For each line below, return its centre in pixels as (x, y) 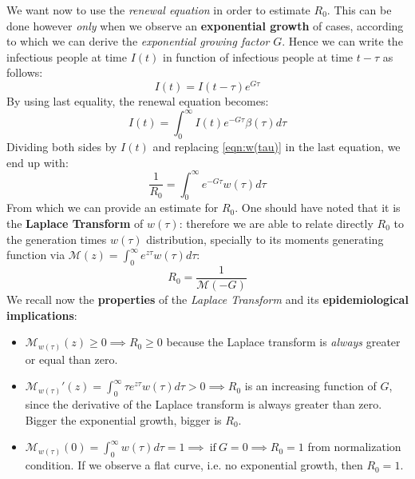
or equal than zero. (71, 359)
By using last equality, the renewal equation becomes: (138, 101)
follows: (25, 72)
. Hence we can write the (342, 41)
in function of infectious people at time (258, 56)
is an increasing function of (310, 386)
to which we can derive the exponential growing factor (138, 41)
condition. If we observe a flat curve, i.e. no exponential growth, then (194, 465)
